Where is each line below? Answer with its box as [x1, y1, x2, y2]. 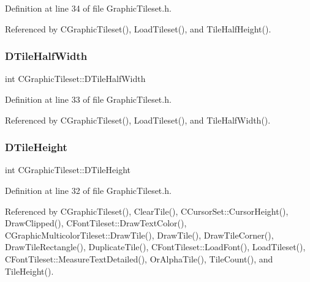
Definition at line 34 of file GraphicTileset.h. [5, 2, 172, 14]
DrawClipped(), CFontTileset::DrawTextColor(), [5, 217, 187, 229]
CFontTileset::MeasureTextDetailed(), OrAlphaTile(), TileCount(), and [5, 252, 273, 265]
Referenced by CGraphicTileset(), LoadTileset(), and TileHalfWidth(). [5, 113, 271, 126]
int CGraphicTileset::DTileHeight [5, 163, 130, 176]
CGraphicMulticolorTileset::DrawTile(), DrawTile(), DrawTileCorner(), [5, 228, 274, 241]
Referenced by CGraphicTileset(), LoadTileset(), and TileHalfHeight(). [5, 22, 271, 35]
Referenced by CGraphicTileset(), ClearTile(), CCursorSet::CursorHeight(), [5, 204, 289, 217]
